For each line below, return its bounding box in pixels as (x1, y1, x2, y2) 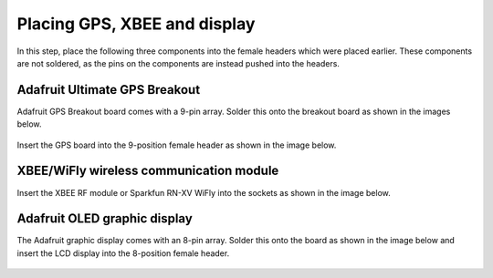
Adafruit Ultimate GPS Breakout (16, 82, 201, 98)
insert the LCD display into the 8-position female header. (16, 247, 230, 259)
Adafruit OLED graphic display (16, 211, 194, 227)
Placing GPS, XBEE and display (16, 14, 256, 34)
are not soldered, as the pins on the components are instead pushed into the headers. (16, 57, 340, 68)
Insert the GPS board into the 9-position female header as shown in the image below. (16, 139, 337, 150)
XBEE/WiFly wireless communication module (16, 163, 279, 179)
